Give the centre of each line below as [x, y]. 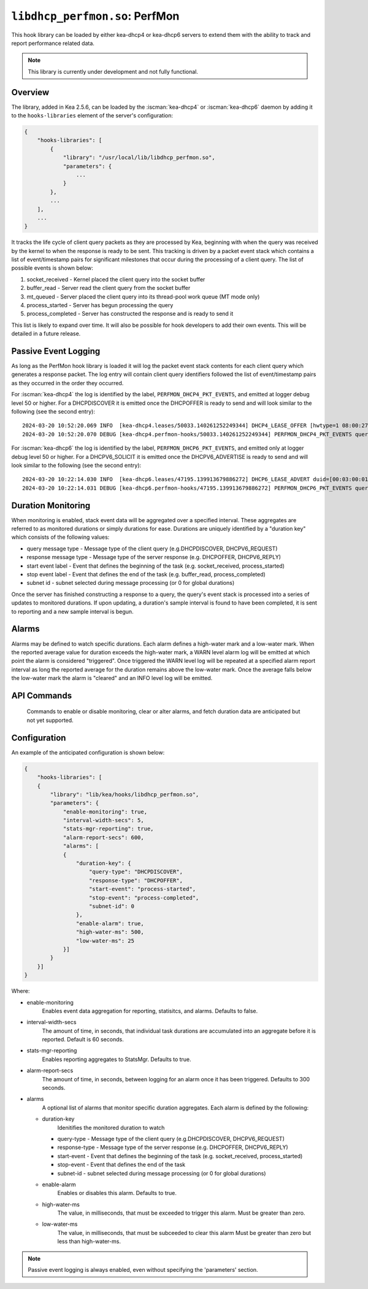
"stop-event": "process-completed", [144, 898]
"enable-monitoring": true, [105, 812]
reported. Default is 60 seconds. [83, 1040]
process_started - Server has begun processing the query [100, 305]
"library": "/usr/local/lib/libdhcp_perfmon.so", [139, 158]
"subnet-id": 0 [112, 906]
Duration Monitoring [51, 505]
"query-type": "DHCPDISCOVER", [136, 872]
